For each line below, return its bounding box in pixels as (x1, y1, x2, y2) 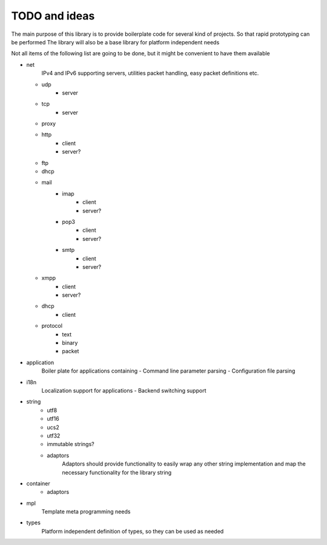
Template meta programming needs (41, 508, 131, 515)
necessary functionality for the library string (62, 469, 172, 476)
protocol (41, 322, 63, 330)
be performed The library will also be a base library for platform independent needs (11, 38, 220, 46)
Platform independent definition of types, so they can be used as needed (41, 527, 224, 535)
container (26, 479, 51, 487)
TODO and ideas (11, 9, 95, 22)
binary (62, 339, 78, 347)
